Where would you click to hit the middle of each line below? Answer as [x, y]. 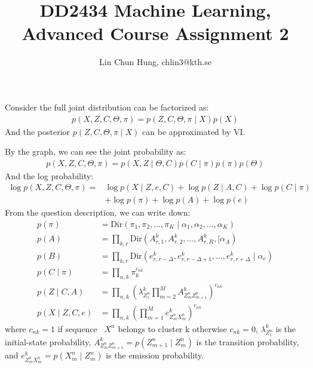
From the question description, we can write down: [98, 212]
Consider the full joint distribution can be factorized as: [107, 107]
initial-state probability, [48, 341]
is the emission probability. [155, 355]
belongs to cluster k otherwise [172, 328]
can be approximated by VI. [194, 131]
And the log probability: [49, 175]
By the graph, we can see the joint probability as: [96, 151]
